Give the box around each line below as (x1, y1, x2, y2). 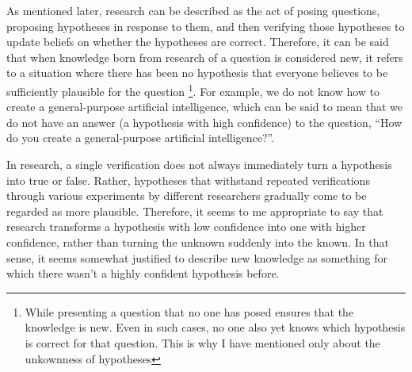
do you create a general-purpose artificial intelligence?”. (6, 129, 275, 146)
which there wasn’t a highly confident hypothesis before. (6, 265, 280, 282)
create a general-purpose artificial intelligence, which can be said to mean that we (6, 98, 402, 115)
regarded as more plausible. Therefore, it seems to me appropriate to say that (6, 202, 383, 219)
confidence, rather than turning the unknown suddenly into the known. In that (6, 233, 389, 250)
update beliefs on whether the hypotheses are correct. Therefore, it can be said (6, 33, 389, 50)
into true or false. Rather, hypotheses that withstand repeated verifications (6, 171, 370, 188)
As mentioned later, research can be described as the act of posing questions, (6, 2, 380, 18)
